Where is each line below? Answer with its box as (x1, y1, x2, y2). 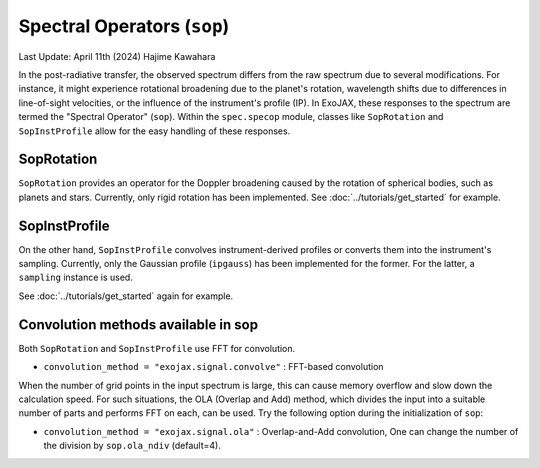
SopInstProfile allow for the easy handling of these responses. (18, 125, 291, 137)
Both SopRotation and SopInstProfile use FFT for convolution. (18, 342, 296, 354)
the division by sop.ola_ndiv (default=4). (43, 440, 222, 452)
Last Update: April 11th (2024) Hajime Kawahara (18, 50, 216, 62)
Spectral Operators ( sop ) (18, 15, 230, 37)
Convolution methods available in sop (18, 316, 259, 333)
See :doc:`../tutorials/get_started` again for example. (18, 290, 234, 302)
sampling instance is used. (18, 271, 134, 284)
